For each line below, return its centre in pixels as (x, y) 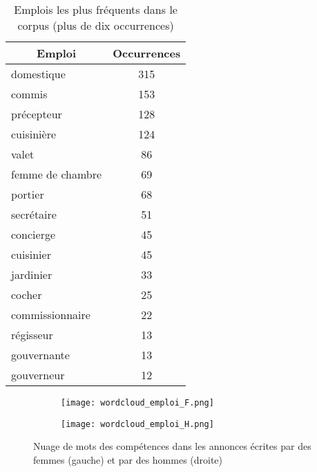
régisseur (32, 335)
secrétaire (34, 214)
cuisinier (31, 254)
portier (28, 194)
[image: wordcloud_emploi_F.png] (137, 403)
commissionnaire (51, 315)
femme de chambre (57, 174)
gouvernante (40, 355)
